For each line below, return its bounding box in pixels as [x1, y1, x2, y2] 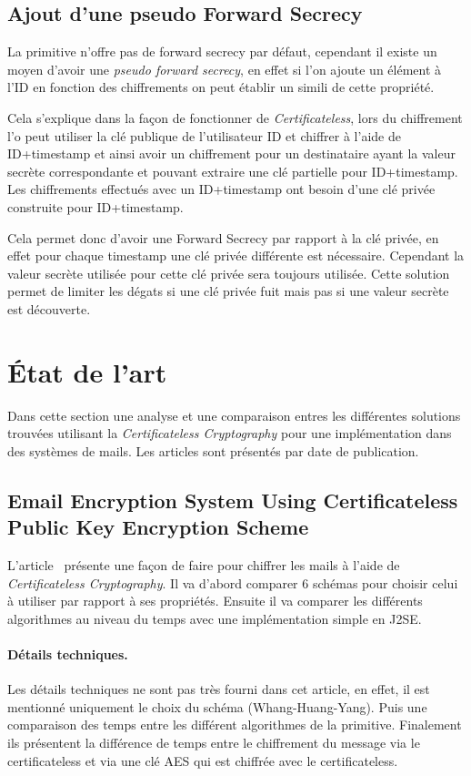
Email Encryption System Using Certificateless [7, 485, 458, 514]
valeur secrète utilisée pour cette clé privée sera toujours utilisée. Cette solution [7, 263, 450, 282]
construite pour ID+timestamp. [7, 197, 184, 216]
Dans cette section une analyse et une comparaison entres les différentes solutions [7, 405, 461, 424]
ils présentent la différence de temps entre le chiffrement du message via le [7, 732, 420, 751]
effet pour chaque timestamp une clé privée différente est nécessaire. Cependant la [7, 246, 465, 265]
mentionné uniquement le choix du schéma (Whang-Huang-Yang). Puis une [7, 697, 427, 716]
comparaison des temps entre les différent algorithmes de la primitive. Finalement [7, 715, 462, 734]
